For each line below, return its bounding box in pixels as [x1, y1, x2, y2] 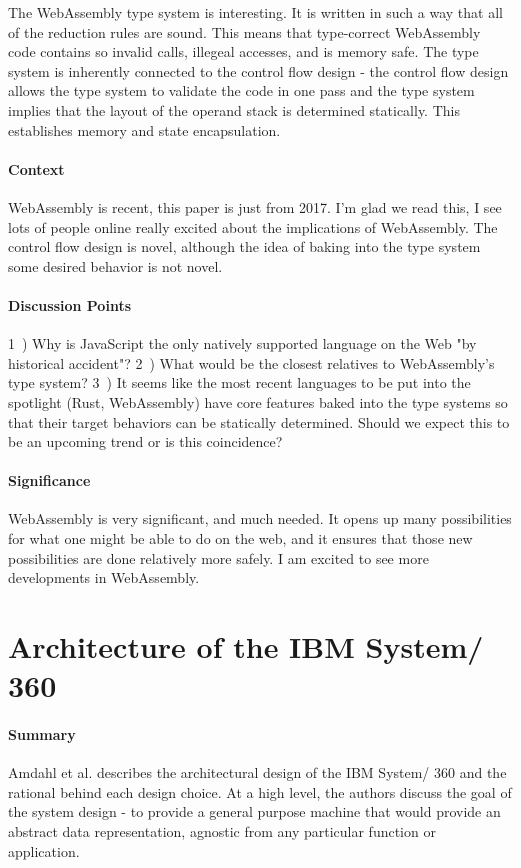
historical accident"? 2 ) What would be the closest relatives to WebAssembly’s [8, 352, 495, 373]
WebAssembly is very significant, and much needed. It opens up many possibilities [8, 508, 512, 529]
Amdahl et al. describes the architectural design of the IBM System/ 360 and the [8, 762, 507, 783]
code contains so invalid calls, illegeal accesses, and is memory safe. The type [8, 41, 479, 62]
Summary [8, 724, 76, 745]
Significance [8, 470, 91, 491]
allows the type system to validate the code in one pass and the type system [8, 80, 475, 101]
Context [8, 158, 65, 179]
